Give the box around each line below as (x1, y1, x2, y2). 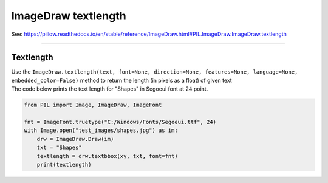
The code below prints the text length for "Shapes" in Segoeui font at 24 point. (11, 85, 208, 92)
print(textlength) (36, 161, 92, 168)
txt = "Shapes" (36, 144, 82, 151)
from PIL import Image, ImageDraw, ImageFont (24, 102, 162, 109)
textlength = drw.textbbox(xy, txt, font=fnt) (36, 153, 179, 159)
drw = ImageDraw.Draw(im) (36, 136, 114, 142)
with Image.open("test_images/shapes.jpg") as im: (24, 127, 179, 134)
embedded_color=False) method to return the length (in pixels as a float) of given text (11, 77, 232, 84)
